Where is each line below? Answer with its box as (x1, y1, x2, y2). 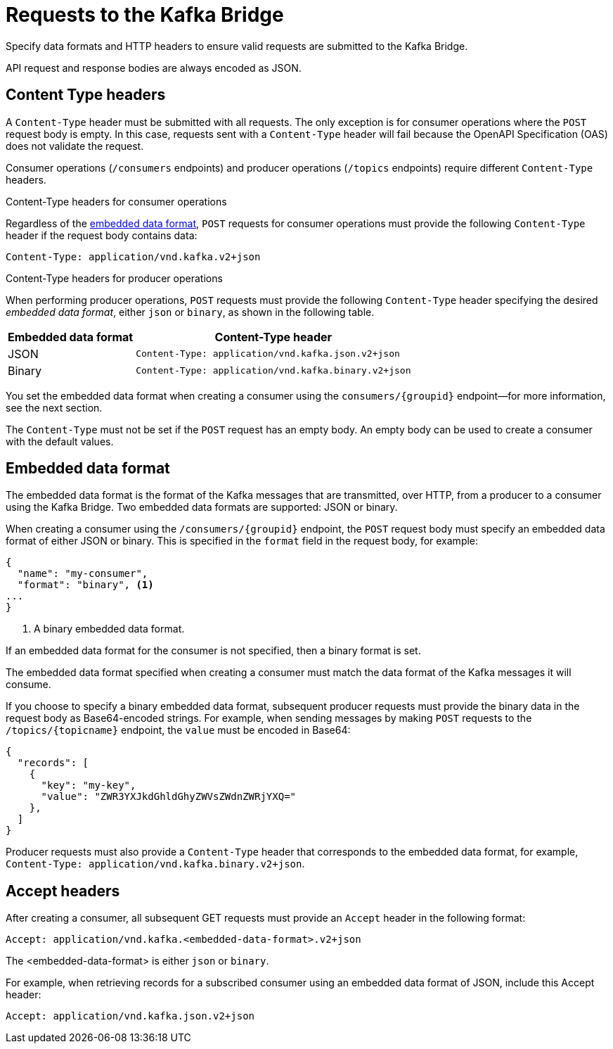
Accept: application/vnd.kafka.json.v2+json (6, 1010, 255, 1022)
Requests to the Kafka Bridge (6, 3, 284, 27)
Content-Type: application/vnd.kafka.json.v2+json (136, 348, 400, 360)
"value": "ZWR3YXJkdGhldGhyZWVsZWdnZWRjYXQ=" (41, 791, 297, 803)
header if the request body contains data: (6, 229, 198, 241)
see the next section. (6, 401, 103, 414)
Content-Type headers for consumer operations (6, 195, 227, 208)
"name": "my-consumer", (17, 568, 148, 580)
